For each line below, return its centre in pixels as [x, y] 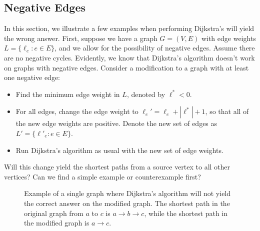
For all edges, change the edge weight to [77, 111]
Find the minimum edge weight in [68, 94]
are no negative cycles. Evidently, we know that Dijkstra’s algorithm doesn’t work [129, 57]
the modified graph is [57, 223]
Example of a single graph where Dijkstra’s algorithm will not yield [127, 193]
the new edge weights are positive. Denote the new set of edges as [116, 123]
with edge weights [228, 38]
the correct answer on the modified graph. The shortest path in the [127, 203]
